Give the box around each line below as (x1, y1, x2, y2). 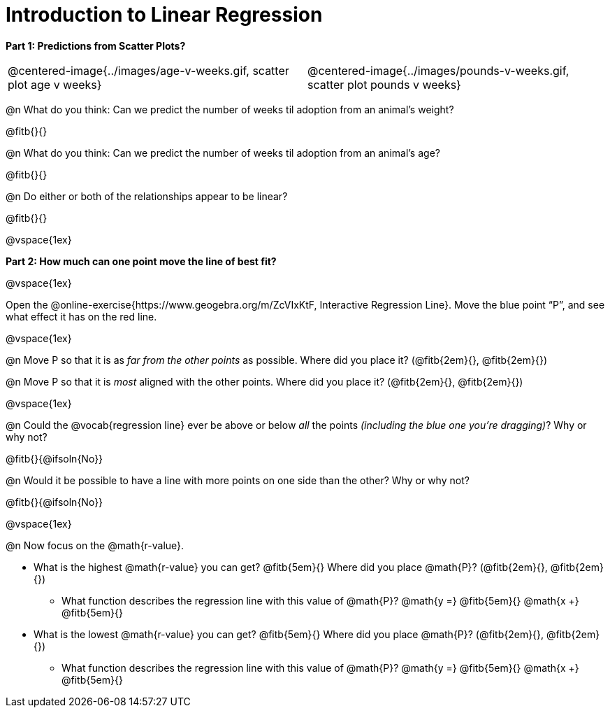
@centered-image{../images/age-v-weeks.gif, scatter (8, 63, 289, 78)
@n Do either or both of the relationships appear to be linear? (6, 190, 288, 202)
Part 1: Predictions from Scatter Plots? (6, 39, 186, 52)
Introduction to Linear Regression (6, 3, 323, 27)
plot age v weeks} (8, 77, 102, 92)
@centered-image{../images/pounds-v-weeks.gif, (307, 63, 569, 78)
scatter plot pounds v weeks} (307, 77, 461, 92)
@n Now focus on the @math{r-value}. (6, 539, 184, 551)
